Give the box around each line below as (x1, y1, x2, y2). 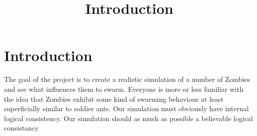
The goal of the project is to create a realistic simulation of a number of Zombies (4, 74, 251, 84)
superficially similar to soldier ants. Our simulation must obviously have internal (4, 103, 249, 114)
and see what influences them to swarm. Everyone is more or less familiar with (4, 83, 244, 94)
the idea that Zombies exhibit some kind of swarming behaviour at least (4, 93, 224, 104)
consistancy (4, 123, 39, 133)
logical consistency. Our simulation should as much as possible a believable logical (4, 113, 253, 123)
